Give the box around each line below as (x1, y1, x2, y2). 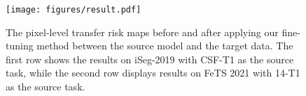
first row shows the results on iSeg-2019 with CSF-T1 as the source (6, 51, 294, 66)
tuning (6, 38, 34, 53)
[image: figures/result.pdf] (6, 5, 141, 15)
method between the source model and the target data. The (36, 38, 293, 53)
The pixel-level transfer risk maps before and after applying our (6, 24, 279, 39)
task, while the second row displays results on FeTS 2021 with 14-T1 (6, 65, 300, 80)
